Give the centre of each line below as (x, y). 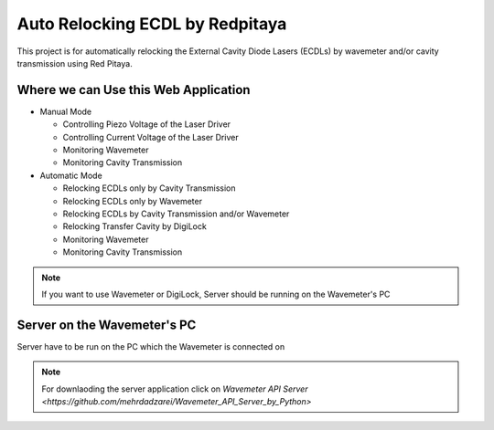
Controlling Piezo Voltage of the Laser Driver (147, 124)
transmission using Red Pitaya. (75, 63)
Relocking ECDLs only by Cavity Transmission (149, 188)
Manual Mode (66, 111)
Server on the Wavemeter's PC (107, 325)
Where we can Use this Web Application (134, 90)
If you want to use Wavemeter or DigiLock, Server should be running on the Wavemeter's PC (216, 294)
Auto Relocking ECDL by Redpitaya (152, 24)
